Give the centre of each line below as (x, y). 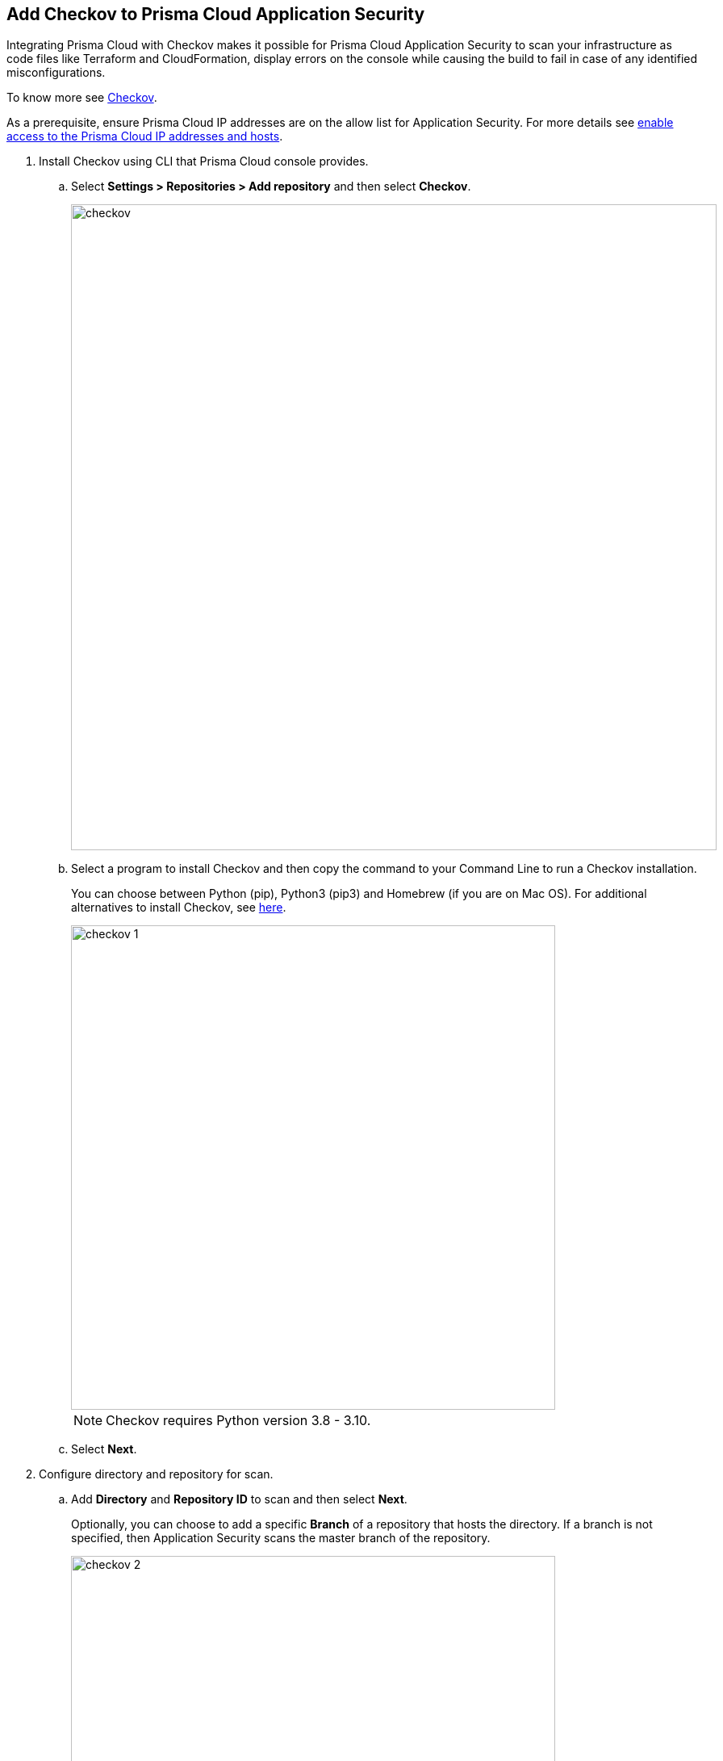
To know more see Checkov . (82, 98)
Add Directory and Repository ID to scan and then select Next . (239, 1499)
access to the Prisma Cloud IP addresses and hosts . (145, 136)
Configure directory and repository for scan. (156, 1474)
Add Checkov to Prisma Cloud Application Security (216, 14)
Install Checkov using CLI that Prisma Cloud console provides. (204, 161)
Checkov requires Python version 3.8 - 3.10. (238, 1421)
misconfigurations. (56, 73)
